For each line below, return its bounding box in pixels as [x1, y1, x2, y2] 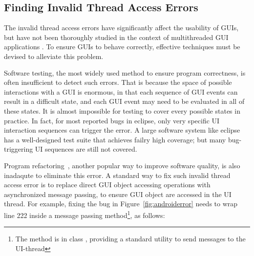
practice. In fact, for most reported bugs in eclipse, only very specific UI [4, 115, 220, 125]
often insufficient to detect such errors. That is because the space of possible [4, 77, 232, 87]
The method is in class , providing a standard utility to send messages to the [15, 234, 246, 244]
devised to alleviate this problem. [4, 51, 104, 61]
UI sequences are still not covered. [35, 144, 137, 154]
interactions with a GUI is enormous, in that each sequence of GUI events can [4, 86, 238, 97]
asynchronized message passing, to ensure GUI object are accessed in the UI [4, 189, 232, 199]
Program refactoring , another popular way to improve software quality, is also [4, 160, 240, 170]
